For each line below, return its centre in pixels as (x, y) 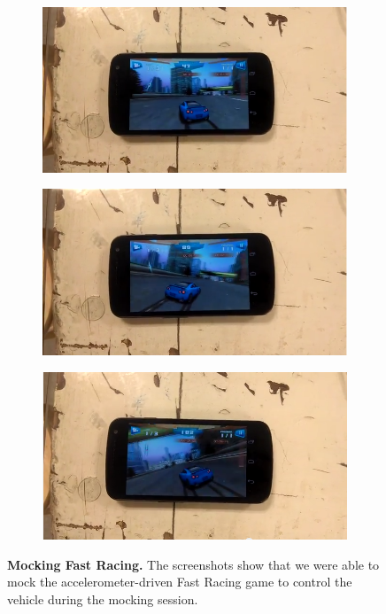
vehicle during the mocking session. (103, 598)
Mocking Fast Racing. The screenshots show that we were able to (193, 564)
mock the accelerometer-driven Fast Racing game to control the (180, 582)
